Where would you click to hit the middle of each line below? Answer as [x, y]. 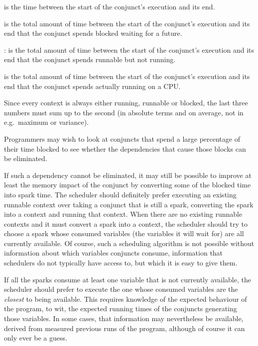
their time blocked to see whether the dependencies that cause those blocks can [125, 148]
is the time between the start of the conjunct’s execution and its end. [110, 6]
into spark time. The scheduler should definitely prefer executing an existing [120, 194]
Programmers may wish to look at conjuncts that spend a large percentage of [122, 138]
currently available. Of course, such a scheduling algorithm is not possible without [129, 243]
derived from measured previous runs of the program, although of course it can [125, 328]
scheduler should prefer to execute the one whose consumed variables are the [121, 289]
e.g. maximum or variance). [47, 122]
